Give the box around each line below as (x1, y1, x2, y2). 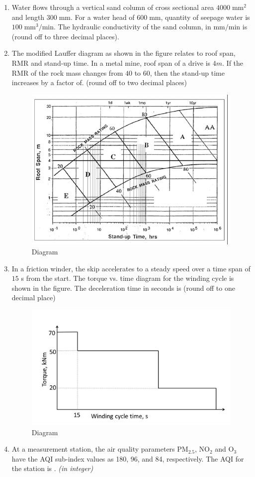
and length (11, 11, 45, 22)
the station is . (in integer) (11, 463, 93, 474)
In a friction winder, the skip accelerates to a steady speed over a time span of (11, 263, 251, 273)
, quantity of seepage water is (161, 11, 250, 22)
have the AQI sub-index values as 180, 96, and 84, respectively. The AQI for (11, 453, 244, 464)
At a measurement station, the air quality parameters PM (11, 444, 188, 454)
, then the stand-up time (150, 67, 225, 78)
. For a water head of (71, 11, 135, 22)
